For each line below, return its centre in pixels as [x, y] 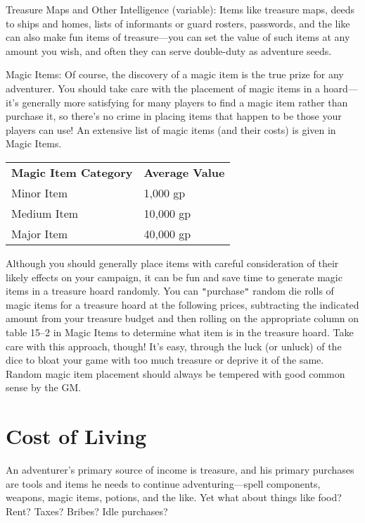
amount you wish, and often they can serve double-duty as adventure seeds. [169, 50]
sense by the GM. [44, 387]
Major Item [40, 233]
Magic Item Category [72, 172]
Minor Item [40, 192]
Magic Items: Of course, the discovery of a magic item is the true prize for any [175, 74]
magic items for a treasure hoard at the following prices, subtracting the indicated [182, 304]
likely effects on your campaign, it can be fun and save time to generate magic [174, 277]
